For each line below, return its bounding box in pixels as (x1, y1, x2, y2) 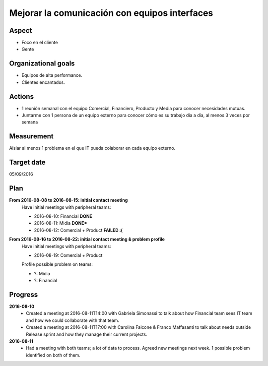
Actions (9, 92, 34, 101)
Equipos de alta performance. (21, 72, 82, 78)
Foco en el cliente (21, 40, 58, 46)
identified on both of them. (26, 352, 80, 358)
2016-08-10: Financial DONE (34, 213, 93, 219)
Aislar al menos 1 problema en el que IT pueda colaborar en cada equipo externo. (9, 145, 176, 151)
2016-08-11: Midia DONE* (34, 220, 87, 226)
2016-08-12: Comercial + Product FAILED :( (34, 227, 123, 233)
